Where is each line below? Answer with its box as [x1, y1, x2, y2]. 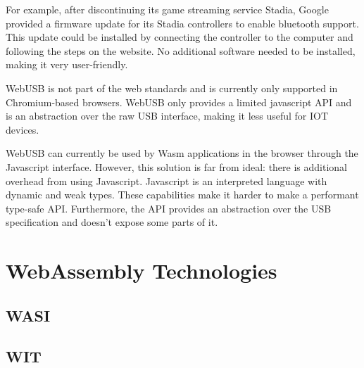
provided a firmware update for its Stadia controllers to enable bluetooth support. [6, 15, 359, 30]
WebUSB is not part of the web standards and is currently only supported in [6, 80, 338, 95]
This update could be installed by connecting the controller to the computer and [6, 30, 353, 44]
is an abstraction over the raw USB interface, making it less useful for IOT [6, 108, 329, 123]
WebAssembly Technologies [6, 256, 277, 285]
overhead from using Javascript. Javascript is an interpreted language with [6, 173, 327, 188]
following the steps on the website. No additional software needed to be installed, [6, 43, 356, 58]
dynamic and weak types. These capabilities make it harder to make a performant [6, 187, 359, 202]
